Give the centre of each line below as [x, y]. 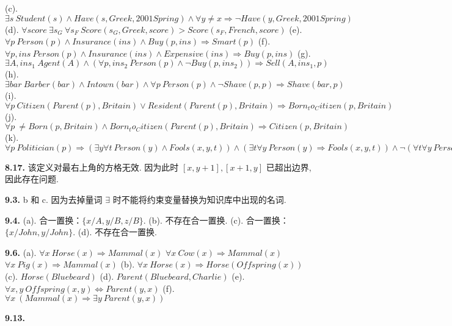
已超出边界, [289, 167]
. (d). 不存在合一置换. [115, 232]
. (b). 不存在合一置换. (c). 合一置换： [216, 220]
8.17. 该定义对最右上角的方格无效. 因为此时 [92, 167]
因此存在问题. [32, 179]
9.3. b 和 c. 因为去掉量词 [54, 199]
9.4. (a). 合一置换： [44, 220]
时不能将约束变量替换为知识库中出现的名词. [199, 199]
